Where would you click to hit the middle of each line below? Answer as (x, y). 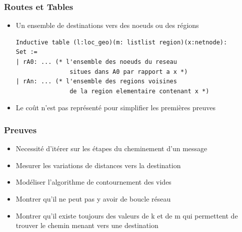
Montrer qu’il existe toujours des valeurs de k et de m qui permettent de (127, 215)
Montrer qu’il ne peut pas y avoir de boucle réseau (93, 198)
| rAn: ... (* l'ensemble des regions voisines (96, 82)
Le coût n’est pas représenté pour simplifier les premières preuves (115, 108)
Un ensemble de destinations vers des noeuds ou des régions (107, 25)
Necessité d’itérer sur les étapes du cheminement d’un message (111, 148)
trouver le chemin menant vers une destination (87, 225)
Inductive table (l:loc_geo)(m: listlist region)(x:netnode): (121, 42)
